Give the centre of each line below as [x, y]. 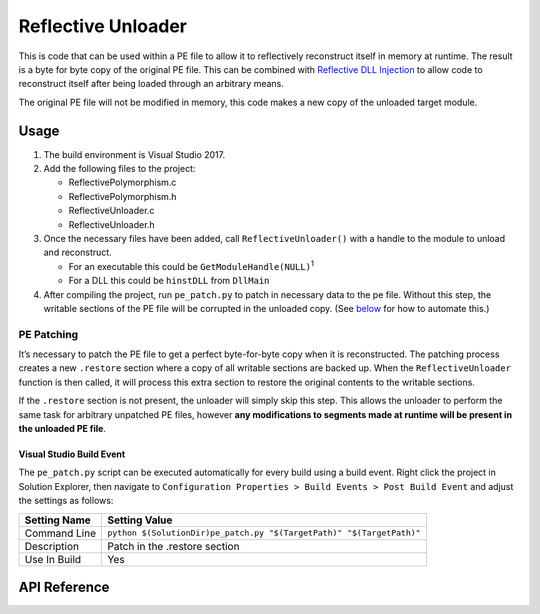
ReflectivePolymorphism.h [122, 196]
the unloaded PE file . [62, 429]
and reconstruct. [77, 252]
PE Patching [48, 334]
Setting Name [58, 520]
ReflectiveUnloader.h [111, 224]
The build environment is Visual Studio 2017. [134, 154]
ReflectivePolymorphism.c [122, 182]
